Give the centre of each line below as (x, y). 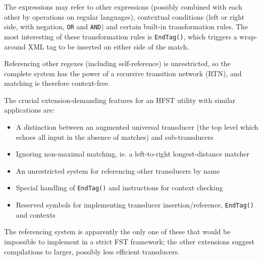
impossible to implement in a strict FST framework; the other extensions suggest (129, 241)
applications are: (30, 110)
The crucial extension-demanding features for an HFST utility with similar (120, 100)
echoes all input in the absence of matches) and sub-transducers (115, 137)
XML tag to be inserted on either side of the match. (109, 46)
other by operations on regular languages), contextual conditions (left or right (124, 16)
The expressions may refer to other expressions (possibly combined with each (123, 7)
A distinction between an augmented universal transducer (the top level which (137, 127)
